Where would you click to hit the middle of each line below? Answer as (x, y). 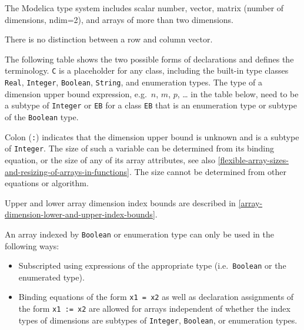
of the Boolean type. (42, 116)
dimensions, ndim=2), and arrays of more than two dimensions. (119, 19)
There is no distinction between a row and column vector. (109, 39)
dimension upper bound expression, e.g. (76, 93)
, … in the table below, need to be (238, 93)
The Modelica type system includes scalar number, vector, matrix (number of (144, 8)
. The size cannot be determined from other (208, 171)
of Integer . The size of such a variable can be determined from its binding (140, 148)
